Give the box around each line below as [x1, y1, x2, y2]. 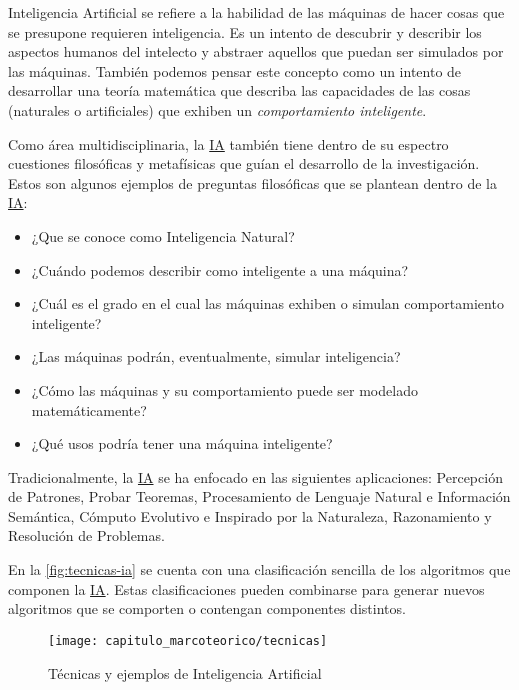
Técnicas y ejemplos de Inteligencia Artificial [48, 662, 322, 683]
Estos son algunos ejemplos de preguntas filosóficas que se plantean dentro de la [8, 172, 497, 193]
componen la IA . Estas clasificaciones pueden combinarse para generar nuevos [8, 578, 485, 599]
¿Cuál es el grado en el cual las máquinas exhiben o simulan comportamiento [31, 293, 504, 314]
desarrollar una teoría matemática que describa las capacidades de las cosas [8, 80, 471, 101]
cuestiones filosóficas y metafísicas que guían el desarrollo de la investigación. [8, 153, 480, 174]
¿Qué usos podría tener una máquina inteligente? [31, 433, 333, 454]
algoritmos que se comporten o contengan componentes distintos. [8, 598, 406, 619]
